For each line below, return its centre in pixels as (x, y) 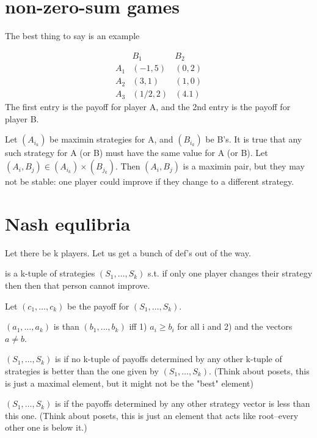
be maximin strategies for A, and (111, 139)
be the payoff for (98, 306)
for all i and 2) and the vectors (235, 326)
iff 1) (138, 326)
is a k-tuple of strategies (50, 273)
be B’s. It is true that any (254, 139)
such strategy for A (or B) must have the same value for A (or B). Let (137, 153)
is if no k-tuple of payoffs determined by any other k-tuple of (169, 359)
